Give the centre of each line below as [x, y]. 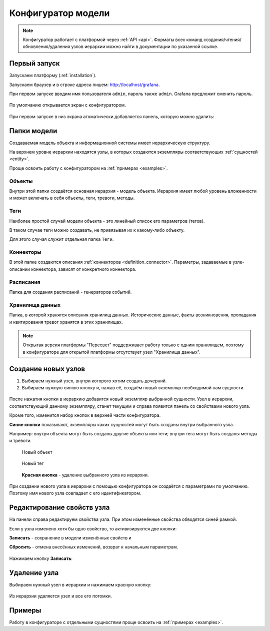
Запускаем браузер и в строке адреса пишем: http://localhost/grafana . [84, 85]
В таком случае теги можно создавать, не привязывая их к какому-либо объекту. [97, 230]
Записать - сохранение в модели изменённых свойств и [70, 537]
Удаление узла [34, 573]
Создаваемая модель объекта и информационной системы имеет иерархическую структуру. [110, 143]
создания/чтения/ [222, 40]
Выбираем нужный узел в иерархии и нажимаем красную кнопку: [80, 584]
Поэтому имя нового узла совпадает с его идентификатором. [75, 493]
